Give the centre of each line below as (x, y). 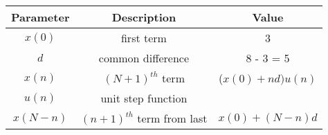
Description (144, 17)
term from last (172, 118)
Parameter (40, 17)
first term (144, 38)
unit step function (144, 98)
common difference (144, 58)
